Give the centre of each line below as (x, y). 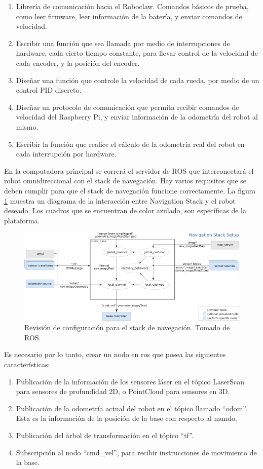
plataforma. (22, 220)
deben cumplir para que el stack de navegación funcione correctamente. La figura (130, 190)
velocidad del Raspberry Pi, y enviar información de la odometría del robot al (137, 117)
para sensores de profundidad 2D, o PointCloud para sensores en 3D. (123, 391)
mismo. (27, 126)
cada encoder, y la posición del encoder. (78, 63)
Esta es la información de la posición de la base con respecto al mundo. (126, 418)
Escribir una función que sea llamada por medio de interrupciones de (123, 43)
